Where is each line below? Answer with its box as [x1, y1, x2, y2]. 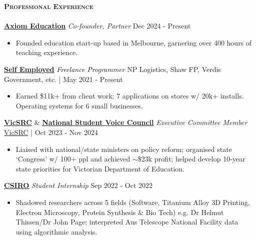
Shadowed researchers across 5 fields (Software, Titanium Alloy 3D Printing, [15, 196, 250, 207]
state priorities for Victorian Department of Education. [15, 163, 184, 173]
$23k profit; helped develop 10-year [137, 153, 245, 164]
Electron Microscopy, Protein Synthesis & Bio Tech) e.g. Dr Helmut [15, 206, 224, 217]
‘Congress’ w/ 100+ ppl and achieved [15, 153, 130, 164]
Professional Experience [4, 1, 93, 11]
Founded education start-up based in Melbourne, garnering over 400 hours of [15, 37, 252, 47]
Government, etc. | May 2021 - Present [4, 73, 123, 84]
